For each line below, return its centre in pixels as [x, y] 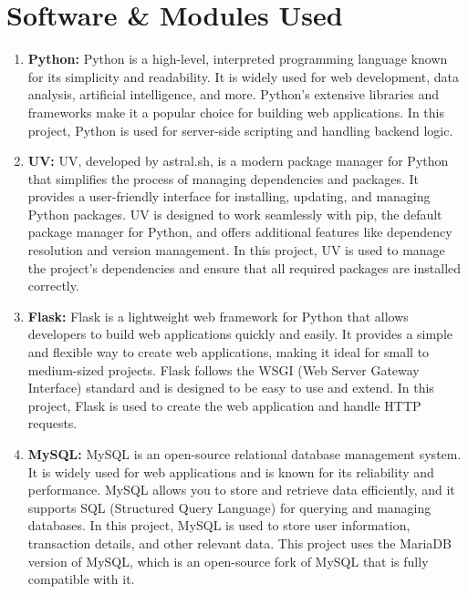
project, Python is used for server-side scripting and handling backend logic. [240, 130]
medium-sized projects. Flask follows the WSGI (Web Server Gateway [224, 369]
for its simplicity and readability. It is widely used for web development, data [243, 76]
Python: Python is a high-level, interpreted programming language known [238, 59]
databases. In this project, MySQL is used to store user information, [219, 525]
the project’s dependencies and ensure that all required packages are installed [244, 267]
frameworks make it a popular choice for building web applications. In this [236, 112]
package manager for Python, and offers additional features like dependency [240, 232]
